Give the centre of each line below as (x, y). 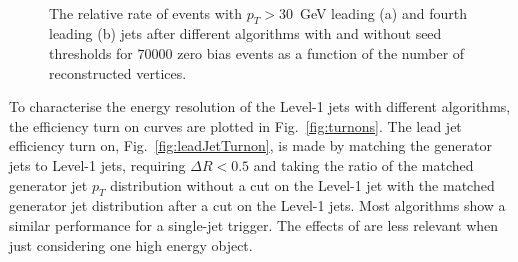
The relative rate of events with (146, 12)
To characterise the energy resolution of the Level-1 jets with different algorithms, (260, 106)
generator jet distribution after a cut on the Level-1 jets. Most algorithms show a (257, 205)
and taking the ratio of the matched (363, 164)
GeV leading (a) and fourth (383, 12)
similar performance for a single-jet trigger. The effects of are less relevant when (254, 224)
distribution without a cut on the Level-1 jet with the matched (302, 184)
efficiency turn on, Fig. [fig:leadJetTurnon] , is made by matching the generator (250, 145)
